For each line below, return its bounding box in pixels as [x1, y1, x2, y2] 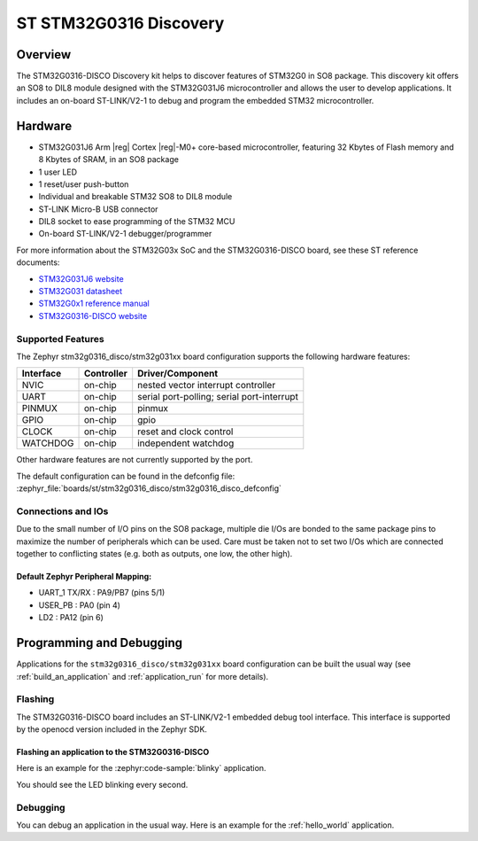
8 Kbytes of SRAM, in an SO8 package [38, 154, 179, 165]
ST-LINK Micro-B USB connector [38, 204, 158, 214]
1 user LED [38, 167, 78, 177]
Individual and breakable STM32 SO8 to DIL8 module [38, 191, 233, 202]
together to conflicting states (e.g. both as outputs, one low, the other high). [16, 549, 293, 559]
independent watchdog [137, 437, 235, 449]
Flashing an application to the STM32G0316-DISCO [16, 747, 210, 758]
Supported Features [16, 332, 105, 345]
